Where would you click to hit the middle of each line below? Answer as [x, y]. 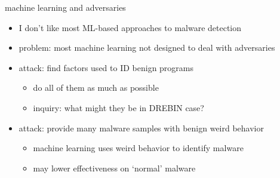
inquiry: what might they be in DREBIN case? [119, 107]
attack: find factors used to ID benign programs [106, 67]
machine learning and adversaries [65, 7]
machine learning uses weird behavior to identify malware [138, 148]
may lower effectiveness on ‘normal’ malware [114, 168]
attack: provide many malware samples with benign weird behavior [141, 128]
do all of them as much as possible [96, 88]
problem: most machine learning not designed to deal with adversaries [147, 47]
